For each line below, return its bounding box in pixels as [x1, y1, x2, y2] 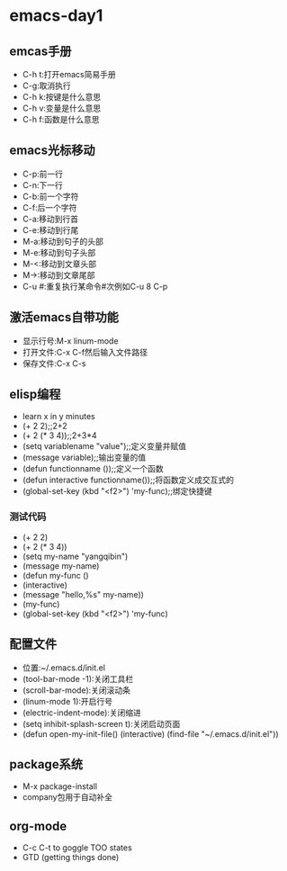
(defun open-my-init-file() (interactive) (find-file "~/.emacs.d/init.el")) [22, 728, 279, 739]
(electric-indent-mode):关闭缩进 [22, 707, 142, 718]
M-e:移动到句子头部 [22, 247, 96, 257]
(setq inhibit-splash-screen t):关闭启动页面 [22, 718, 181, 729]
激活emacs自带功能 [9, 310, 119, 325]
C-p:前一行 [22, 168, 64, 179]
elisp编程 [9, 387, 61, 402]
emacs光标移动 [9, 143, 95, 158]
